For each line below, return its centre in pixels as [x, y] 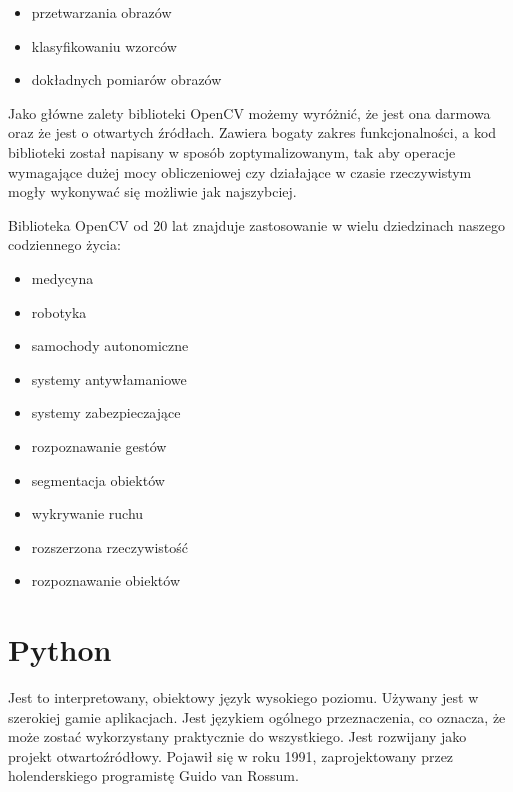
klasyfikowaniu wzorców [104, 45]
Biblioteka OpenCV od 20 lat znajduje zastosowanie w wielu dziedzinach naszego [257, 224]
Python [60, 649]
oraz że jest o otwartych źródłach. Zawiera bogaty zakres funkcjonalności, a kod [252, 132]
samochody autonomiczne [110, 345]
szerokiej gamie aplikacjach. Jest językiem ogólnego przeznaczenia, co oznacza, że [257, 716]
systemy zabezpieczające [106, 412]
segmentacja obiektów [98, 479]
